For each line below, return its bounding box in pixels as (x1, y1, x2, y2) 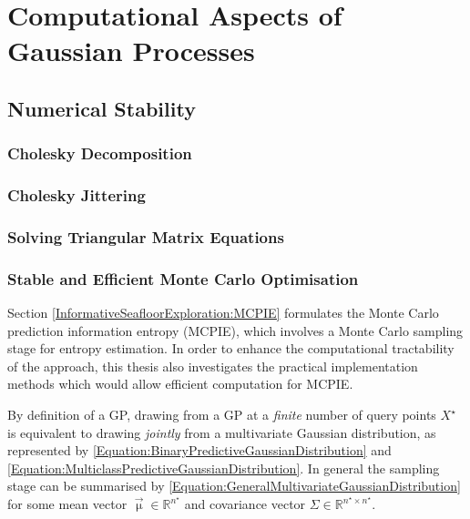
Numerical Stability (7, 94, 196, 122)
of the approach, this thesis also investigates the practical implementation (7, 356, 418, 375)
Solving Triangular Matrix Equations (7, 225, 284, 248)
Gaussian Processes (7, 32, 255, 69)
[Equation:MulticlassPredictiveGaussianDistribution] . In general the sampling (7, 458, 440, 477)
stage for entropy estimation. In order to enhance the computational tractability (7, 339, 455, 358)
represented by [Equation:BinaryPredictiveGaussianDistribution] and (7, 441, 392, 460)
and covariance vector (184, 494, 306, 514)
